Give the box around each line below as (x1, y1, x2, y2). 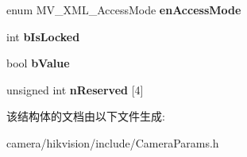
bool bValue (6, 55, 70, 71)
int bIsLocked (6, 28, 80, 44)
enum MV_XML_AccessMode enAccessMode (6, 2, 241, 17)
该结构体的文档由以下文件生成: (6, 108, 165, 124)
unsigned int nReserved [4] (6, 81, 144, 98)
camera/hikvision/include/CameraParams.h (6, 134, 219, 151)
